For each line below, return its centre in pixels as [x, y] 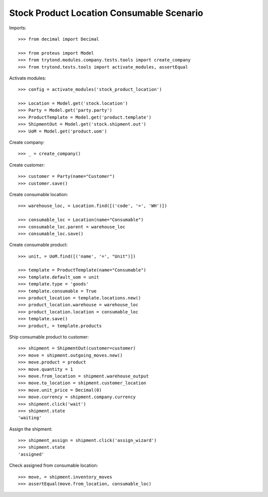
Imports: [18, 28]
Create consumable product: [38, 245]
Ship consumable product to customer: [49, 337]
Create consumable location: [38, 194]
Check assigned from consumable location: [54, 465]
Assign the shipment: [31, 429]
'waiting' [30, 418]
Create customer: [27, 165]
